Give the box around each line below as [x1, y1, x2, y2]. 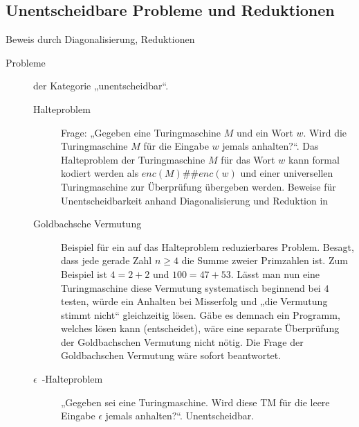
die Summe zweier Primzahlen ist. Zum [181, 253, 348, 268]
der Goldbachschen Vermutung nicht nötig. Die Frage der [61, 334, 304, 349]
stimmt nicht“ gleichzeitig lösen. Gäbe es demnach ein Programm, [61, 307, 340, 322]
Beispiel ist [61, 266, 107, 281]
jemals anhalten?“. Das [222, 139, 319, 153]
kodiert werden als [61, 166, 139, 180]
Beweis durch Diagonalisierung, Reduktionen [6, 32, 195, 46]
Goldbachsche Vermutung [33, 216, 142, 231]
